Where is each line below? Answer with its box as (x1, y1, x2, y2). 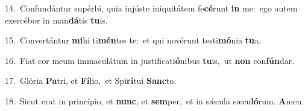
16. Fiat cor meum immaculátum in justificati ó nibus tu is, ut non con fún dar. (5, 54, 295, 66)
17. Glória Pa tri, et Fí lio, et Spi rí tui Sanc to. (5, 74, 177, 87)
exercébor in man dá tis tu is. (5, 13, 108, 26)
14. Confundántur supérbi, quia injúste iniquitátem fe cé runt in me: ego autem (5, 2, 298, 14)
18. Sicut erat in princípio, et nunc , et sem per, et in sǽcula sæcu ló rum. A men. (5, 94, 304, 107)
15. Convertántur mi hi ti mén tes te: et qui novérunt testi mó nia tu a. (5, 34, 261, 46)
